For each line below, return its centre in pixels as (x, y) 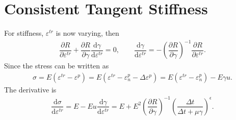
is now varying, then (87, 33)
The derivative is (30, 89)
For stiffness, (24, 33)
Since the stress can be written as (57, 66)
